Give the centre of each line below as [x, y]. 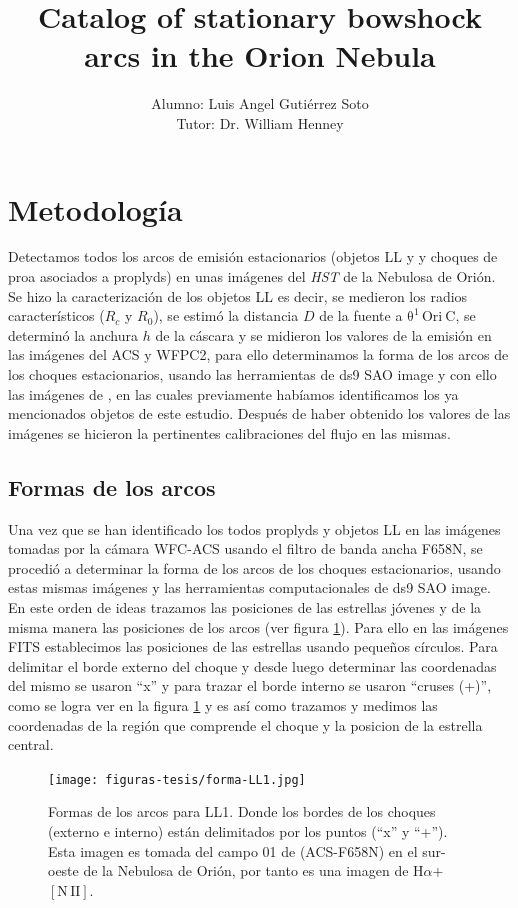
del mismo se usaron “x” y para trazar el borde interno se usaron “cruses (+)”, [250, 685]
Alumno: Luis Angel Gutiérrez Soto [260, 103]
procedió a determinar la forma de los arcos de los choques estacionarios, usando [254, 567]
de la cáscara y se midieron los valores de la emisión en [323, 334]
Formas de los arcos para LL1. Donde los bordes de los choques [242, 811]
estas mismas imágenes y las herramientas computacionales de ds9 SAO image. [249, 587]
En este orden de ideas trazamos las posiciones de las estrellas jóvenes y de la [245, 606]
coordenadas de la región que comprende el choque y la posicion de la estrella [245, 724]
